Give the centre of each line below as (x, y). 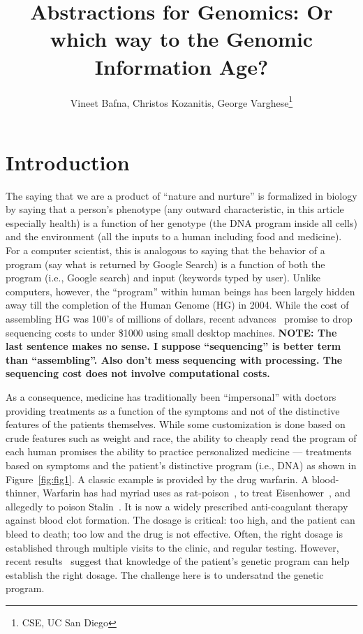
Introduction (68, 162)
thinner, (23, 493)
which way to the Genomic (181, 39)
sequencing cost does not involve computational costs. (138, 373)
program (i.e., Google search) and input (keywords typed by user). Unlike (163, 278)
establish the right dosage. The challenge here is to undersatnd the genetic (165, 574)
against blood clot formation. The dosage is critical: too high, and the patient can (180, 520)
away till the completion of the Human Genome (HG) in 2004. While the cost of (177, 305)
